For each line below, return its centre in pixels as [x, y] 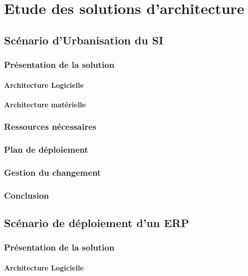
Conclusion [26, 195]
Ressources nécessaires [50, 127]
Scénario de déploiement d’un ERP [97, 223]
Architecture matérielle [45, 104]
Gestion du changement [53, 172]
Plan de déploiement [46, 149]
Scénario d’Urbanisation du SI [84, 40]
